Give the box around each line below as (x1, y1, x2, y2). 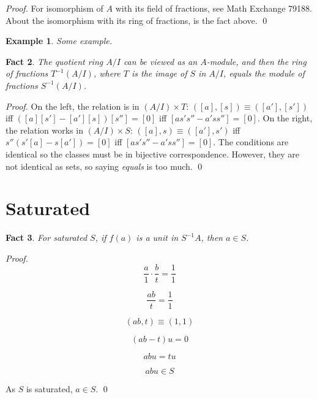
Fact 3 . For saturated (6, 231, 88, 244)
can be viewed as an (123, 55, 198, 67)
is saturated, (26, 382, 73, 395)
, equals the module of (223, 67, 305, 80)
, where (93, 67, 121, 80)
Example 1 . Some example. (6, 34, 113, 47)
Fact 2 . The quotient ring (6, 55, 103, 67)
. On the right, (257, 112, 313, 124)
